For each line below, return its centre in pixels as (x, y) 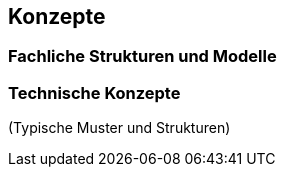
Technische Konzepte (94, 92)
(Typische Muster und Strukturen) (119, 128)
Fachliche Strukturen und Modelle (142, 56)
